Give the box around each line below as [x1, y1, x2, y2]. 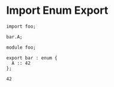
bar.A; [6, 34, 23, 40]
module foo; [6, 44, 36, 50]
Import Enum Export [6, 4, 109, 17]
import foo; [6, 23, 36, 29]
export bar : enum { [6, 55, 58, 61]
